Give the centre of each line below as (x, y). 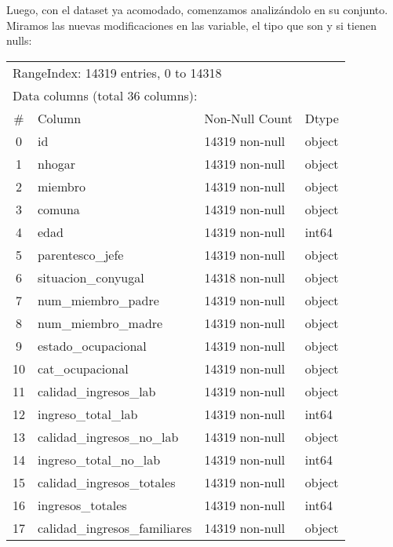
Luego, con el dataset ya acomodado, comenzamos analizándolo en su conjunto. (197, 9)
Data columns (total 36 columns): (105, 95)
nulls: (19, 40)
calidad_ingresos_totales (107, 482)
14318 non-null (245, 277)
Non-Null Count (248, 118)
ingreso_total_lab (88, 414)
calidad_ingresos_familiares (115, 527)
